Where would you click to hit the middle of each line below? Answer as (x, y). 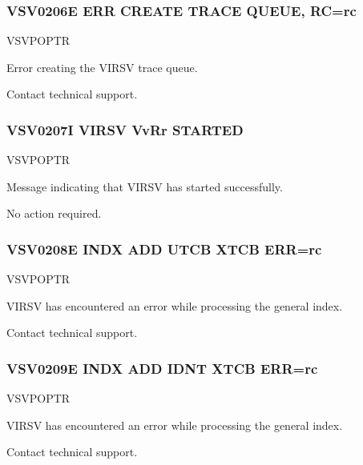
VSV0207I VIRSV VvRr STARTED (125, 129)
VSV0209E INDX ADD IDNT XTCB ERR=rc (162, 368)
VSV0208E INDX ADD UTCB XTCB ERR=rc (164, 249)
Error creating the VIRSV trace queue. (102, 67)
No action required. (54, 213)
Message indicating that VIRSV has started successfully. (145, 186)
